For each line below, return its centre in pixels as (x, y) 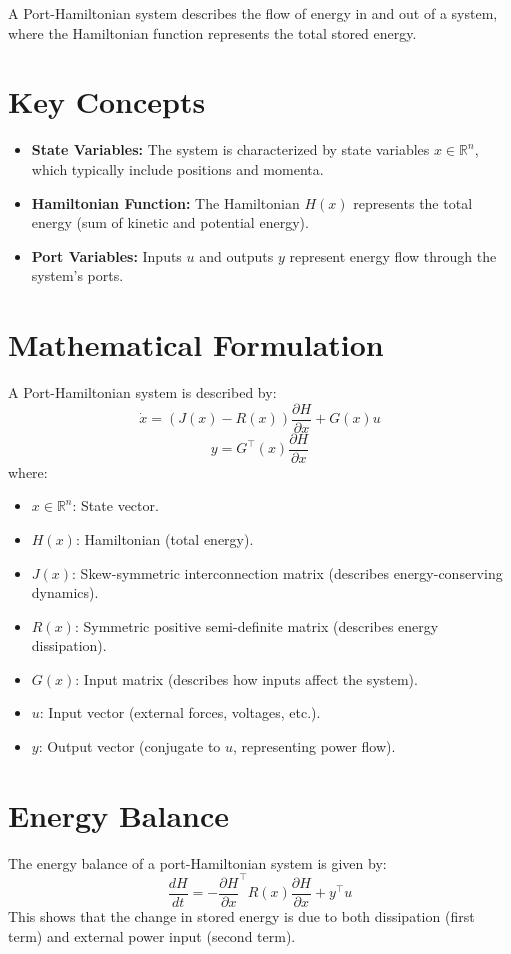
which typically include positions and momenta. (177, 168)
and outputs (236, 255)
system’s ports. (77, 275)
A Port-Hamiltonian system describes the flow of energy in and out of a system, (253, 13)
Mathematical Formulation (196, 344)
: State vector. (115, 505)
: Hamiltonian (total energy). (164, 538)
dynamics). (65, 592)
